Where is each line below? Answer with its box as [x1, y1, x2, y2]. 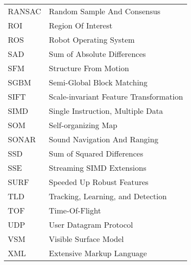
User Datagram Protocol [48, 219, 133, 230]
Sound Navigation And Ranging [48, 133, 159, 145]
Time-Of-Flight [48, 205, 101, 216]
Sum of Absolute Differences [48, 48, 146, 59]
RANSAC [8, 5, 41, 17]
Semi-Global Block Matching [48, 77, 148, 88]
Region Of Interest [48, 20, 113, 31]
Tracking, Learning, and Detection [48, 190, 167, 202]
